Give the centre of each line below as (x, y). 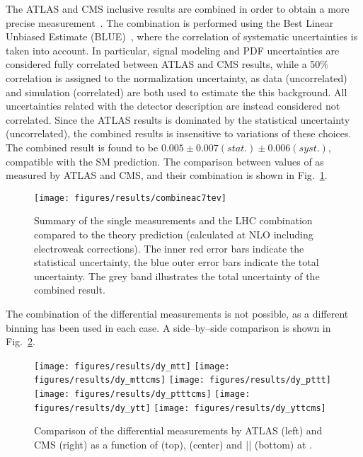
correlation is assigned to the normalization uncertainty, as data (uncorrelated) (177, 77)
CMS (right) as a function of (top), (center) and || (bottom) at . (173, 444)
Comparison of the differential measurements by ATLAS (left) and (178, 430)
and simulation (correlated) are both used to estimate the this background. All (177, 92)
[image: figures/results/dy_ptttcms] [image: (142, 394)
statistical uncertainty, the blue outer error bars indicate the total (177, 262)
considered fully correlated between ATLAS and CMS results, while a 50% (167, 64)
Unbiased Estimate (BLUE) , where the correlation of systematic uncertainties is (182, 36)
